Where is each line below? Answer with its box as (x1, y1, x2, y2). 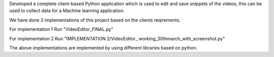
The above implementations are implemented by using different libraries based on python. (9, 44, 198, 50)
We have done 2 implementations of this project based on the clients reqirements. (9, 17, 181, 23)
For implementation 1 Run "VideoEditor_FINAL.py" (9, 26, 114, 32)
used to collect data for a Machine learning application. (9, 8, 125, 14)
